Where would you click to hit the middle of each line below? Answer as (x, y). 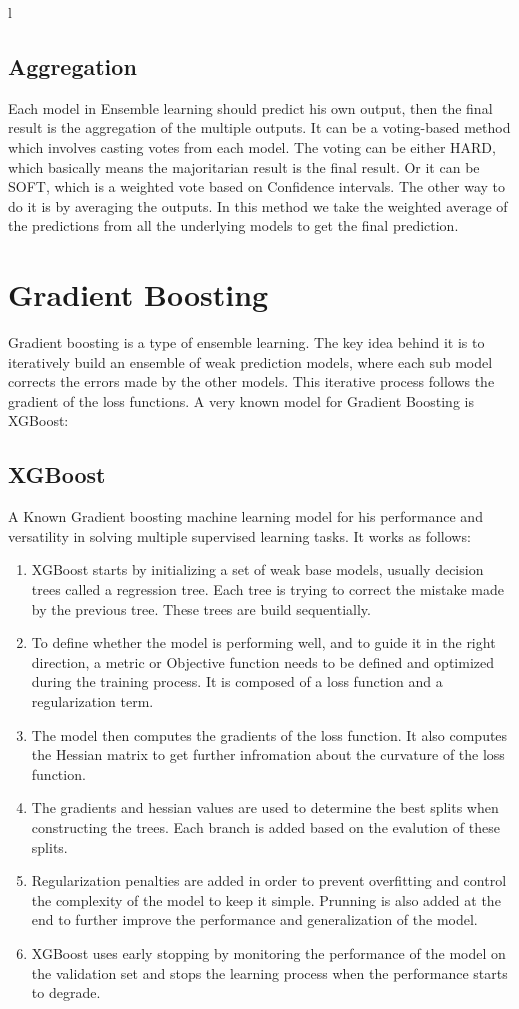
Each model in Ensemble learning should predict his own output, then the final (250, 107)
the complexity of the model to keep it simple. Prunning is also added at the (266, 899)
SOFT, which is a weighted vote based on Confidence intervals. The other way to (257, 186)
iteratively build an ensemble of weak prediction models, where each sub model (250, 361)
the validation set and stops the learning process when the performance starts (269, 972)
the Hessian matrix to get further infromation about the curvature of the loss (268, 754)
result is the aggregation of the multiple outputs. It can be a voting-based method (259, 127)
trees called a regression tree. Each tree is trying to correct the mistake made (267, 589)
